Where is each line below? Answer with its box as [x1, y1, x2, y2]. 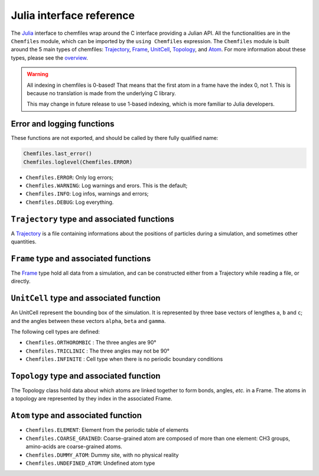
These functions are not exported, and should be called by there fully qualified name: [11, 135, 219, 142]
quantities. [11, 238, 37, 245]
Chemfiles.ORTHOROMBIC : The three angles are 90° [25, 339, 157, 346]
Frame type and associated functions [11, 253, 151, 263]
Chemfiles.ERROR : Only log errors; [25, 174, 113, 181]
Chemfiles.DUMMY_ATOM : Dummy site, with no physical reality [25, 451, 179, 458]
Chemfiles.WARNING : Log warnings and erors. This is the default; [25, 182, 188, 189]
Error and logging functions [11, 119, 115, 129]
